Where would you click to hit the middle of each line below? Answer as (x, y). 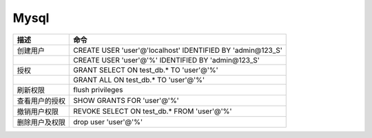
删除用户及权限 (41, 122)
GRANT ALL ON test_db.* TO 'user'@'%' (139, 80)
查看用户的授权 (41, 101)
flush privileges (98, 89)
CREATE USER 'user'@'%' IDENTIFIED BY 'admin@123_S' (166, 60)
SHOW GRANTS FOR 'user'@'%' (126, 100)
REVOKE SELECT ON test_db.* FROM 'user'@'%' (153, 111)
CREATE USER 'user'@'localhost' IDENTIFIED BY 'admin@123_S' (178, 50)
